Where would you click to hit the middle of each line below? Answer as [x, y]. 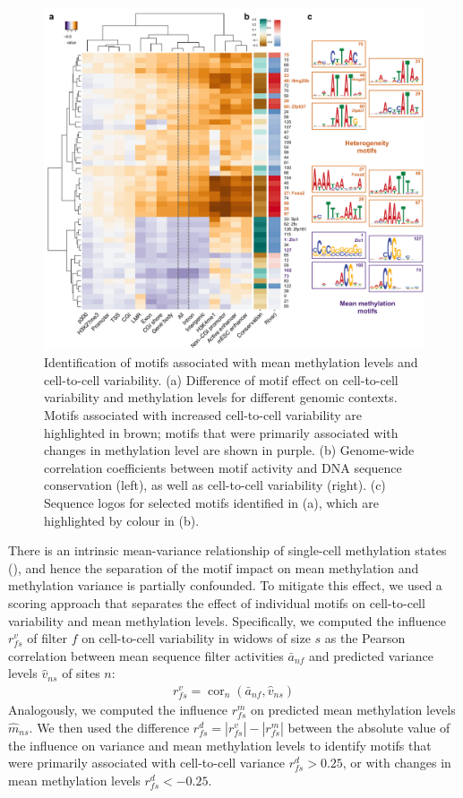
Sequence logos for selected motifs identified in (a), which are [212, 502]
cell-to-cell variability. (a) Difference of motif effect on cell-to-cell [221, 379]
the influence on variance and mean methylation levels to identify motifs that [220, 745]
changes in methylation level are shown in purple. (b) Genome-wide [229, 450]
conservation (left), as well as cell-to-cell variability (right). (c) [215, 485]
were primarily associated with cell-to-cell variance [147, 763]
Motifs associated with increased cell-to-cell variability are [203, 414]
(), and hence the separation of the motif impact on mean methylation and [214, 567]
